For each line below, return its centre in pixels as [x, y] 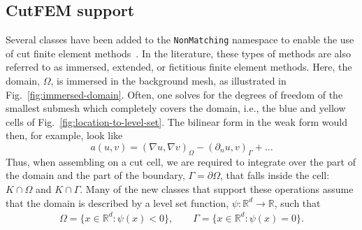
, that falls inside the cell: [275, 175]
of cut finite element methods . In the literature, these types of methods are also [178, 53]
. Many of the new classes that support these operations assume [217, 189]
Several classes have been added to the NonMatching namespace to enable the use [180, 39]
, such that [297, 202]
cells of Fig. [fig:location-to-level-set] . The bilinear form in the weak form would [176, 121]
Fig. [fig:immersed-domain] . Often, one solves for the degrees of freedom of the [174, 94]
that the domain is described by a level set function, [117, 202]
